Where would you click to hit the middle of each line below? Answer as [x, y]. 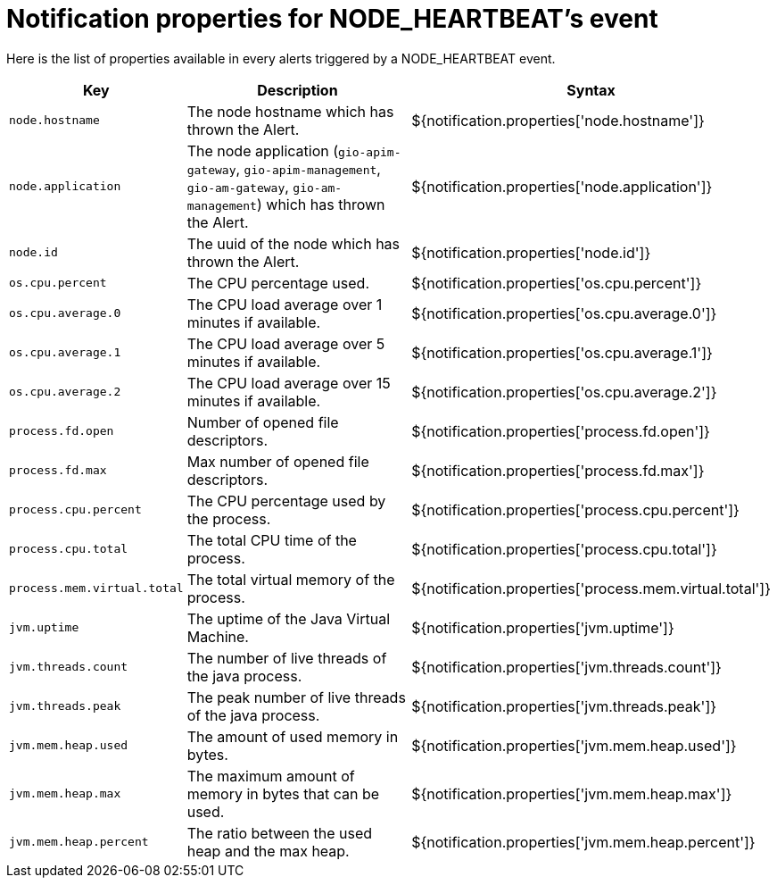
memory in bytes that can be [283, 793]
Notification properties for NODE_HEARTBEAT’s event [332, 19]
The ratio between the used [280, 833]
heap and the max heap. [268, 851]
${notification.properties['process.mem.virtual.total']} [591, 588]
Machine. [218, 636]
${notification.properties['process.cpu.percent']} [575, 509]
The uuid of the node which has [293, 243]
